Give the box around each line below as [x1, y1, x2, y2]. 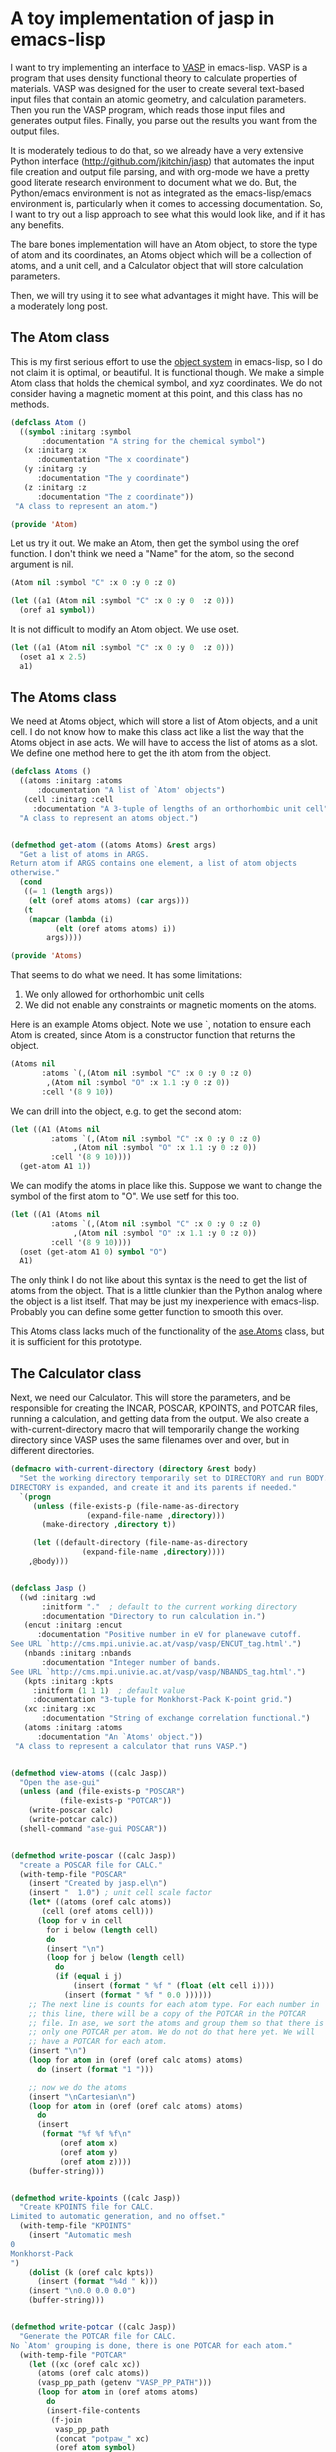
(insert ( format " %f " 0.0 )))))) [63, 1990, 213, 2000]
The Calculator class [10, 1365, 142, 1382]
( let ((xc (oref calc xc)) [28, 2359, 141, 2369]
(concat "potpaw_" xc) [54, 2433, 150, 2444]
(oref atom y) [59, 2147, 118, 2157]
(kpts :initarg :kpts [23, 1676, 114, 1686]
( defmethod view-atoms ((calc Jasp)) [10, 1768, 168, 1778]
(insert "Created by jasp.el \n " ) [28, 1878, 168, 1889]
